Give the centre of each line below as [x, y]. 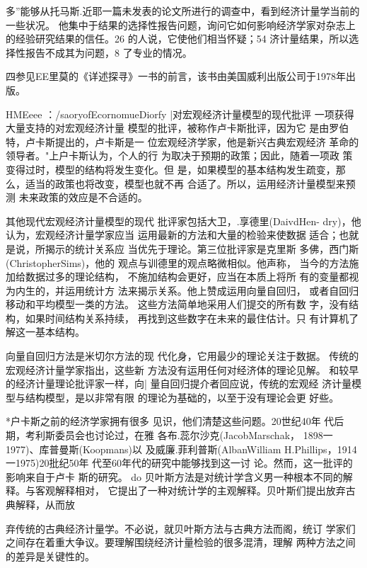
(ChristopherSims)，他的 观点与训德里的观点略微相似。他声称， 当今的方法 [177, 262]
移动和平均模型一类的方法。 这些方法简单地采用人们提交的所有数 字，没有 [177, 304]
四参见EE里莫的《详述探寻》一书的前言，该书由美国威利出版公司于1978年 [176, 76]
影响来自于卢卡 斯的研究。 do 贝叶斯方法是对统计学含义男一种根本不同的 [174, 476]
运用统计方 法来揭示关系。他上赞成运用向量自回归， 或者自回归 [212, 290]
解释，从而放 [45, 504]
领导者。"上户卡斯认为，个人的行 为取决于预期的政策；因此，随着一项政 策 [179, 155]
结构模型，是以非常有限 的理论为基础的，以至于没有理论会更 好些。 [182, 397]
